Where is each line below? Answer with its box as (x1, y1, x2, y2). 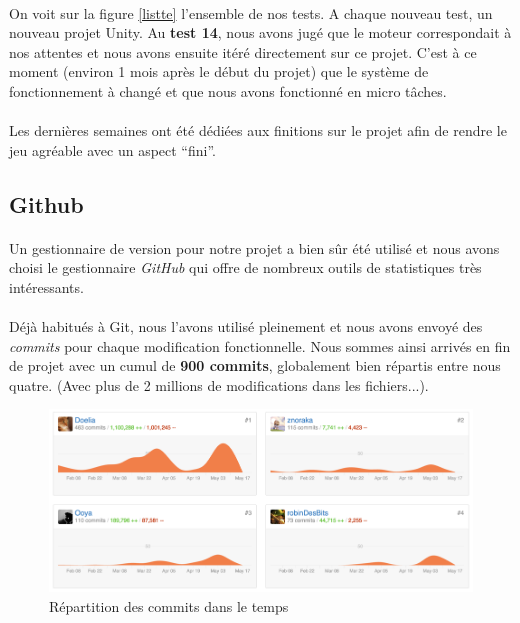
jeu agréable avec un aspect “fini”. (9, 139, 216, 160)
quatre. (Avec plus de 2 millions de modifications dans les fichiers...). (9, 374, 429, 395)
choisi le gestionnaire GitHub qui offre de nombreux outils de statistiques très (9, 257, 482, 278)
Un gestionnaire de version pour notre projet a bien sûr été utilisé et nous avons (9, 237, 500, 258)
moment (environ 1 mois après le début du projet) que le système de (9, 61, 429, 82)
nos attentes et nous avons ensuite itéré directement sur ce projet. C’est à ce (9, 41, 477, 62)
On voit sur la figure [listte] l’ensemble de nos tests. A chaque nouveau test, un (9, 2, 493, 23)
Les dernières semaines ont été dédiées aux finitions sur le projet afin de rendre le (9, 120, 507, 141)
